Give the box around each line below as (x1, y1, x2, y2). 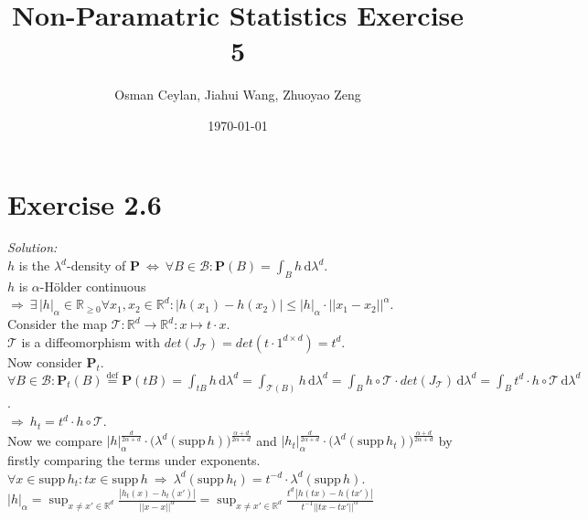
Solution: (7, 238, 58, 257)
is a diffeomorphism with (21, 332, 161, 351)
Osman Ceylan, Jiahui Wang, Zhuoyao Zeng (114, 85, 361, 104)
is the (18, 256, 50, 275)
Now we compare (7, 430, 102, 450)
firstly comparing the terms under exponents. (7, 450, 261, 469)
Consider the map (7, 314, 108, 334)
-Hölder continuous (39, 276, 146, 295)
